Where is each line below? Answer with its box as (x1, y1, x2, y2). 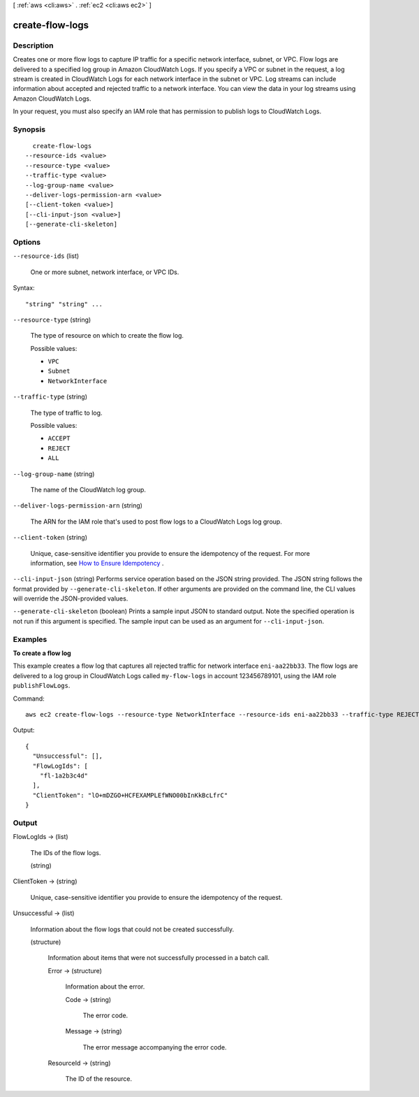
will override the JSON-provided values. (13, 594, 128, 603)
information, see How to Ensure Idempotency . (30, 559, 164, 567)
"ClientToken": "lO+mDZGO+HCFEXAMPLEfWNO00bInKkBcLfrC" (32, 791, 228, 799)
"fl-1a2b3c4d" (39, 771, 89, 780)
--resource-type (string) (13, 315, 91, 324)
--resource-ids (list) (13, 252, 80, 260)
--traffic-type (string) (13, 392, 87, 401)
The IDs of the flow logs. (30, 848, 101, 856)
